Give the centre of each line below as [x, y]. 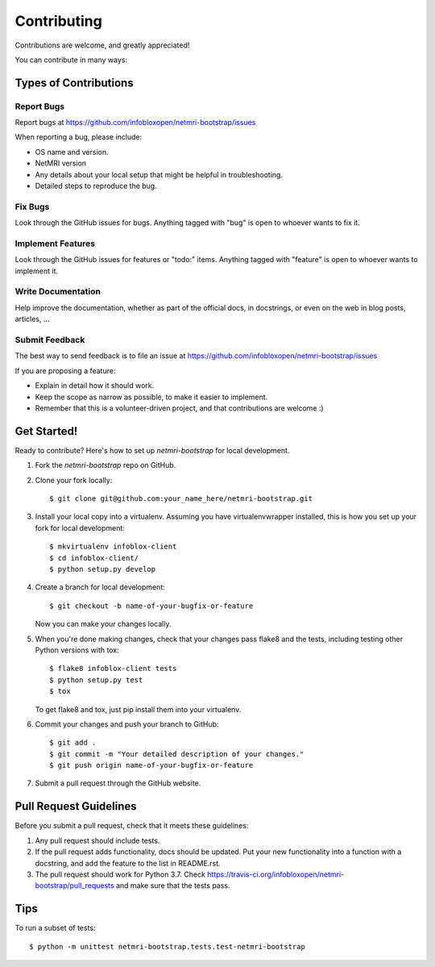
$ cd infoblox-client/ [94, 558]
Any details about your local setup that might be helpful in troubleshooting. [159, 174]
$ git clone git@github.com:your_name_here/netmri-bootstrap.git [181, 499]
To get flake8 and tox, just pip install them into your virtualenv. [138, 709]
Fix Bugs [32, 206]
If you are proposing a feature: [65, 370]
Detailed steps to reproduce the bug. [96, 186]
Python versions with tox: [77, 650]
